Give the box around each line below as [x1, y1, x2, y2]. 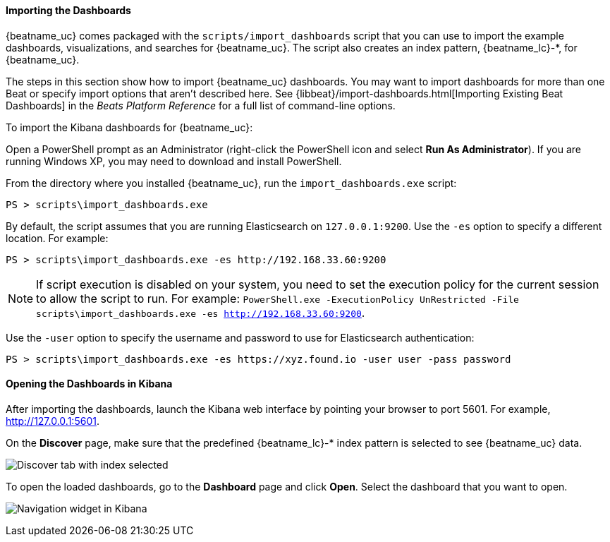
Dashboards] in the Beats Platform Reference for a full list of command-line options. [6, 99, 396, 112]
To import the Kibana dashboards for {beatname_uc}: [6, 121, 253, 133]
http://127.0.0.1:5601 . [6, 414, 99, 427]
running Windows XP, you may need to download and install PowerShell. [6, 155, 342, 167]
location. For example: [6, 231, 109, 244]
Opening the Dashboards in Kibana [6, 378, 173, 390]
